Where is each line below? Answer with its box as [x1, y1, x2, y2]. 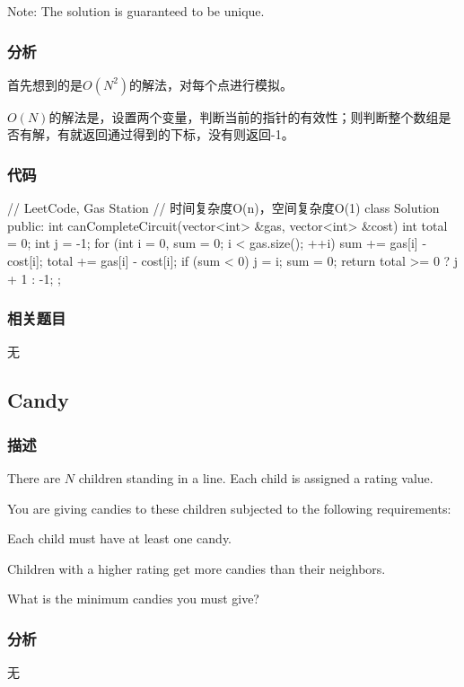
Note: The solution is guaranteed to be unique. [7, 2, 265, 20]
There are [7, 469, 61, 487]
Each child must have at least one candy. [7, 529, 232, 548]
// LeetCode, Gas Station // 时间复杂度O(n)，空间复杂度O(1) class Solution [7, 198, 440, 217]
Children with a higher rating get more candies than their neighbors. [7, 559, 386, 577]
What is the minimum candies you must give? [7, 589, 259, 608]
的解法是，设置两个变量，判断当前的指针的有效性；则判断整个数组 [48, 107, 439, 126]
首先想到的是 [7, 75, 83, 93]
